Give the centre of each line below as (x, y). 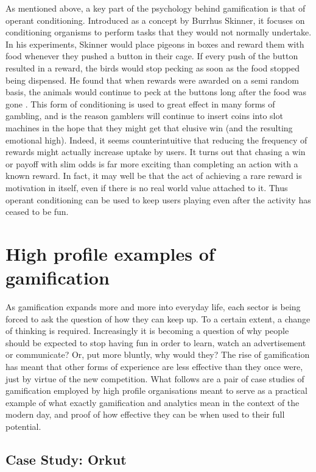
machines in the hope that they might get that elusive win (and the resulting (149, 127)
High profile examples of (110, 253)
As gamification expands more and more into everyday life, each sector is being (153, 307)
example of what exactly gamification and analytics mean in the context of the (153, 402)
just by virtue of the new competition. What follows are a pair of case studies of (155, 378)
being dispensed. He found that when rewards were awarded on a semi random (152, 80)
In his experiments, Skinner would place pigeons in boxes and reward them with (155, 44)
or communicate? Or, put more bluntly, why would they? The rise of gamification (158, 354)
